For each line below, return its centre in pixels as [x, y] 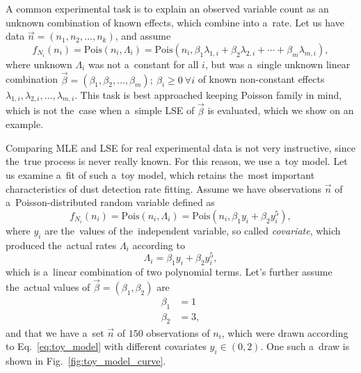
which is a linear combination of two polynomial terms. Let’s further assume [169, 272]
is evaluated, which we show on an [281, 110]
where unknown [39, 64]
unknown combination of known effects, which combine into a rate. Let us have [175, 22]
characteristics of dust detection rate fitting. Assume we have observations [164, 188]
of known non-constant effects [261, 79]
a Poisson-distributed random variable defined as [110, 202]
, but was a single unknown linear [278, 64]
